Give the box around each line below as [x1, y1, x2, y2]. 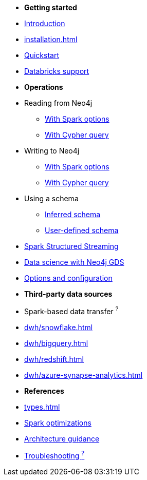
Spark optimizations [24, 418, 91, 427]
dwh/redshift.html [24, 354, 84, 363]
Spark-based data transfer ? [24, 305, 119, 316]
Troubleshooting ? [24, 450, 85, 460]
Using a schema [24, 194, 79, 203]
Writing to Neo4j [24, 146, 80, 155]
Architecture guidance [24, 434, 100, 443]
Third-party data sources [24, 290, 113, 298]
